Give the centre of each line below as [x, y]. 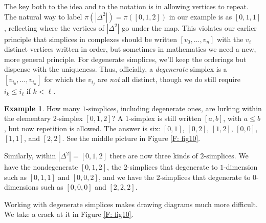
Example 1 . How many [42, 108]
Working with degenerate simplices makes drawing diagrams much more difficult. [131, 204]
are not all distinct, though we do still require [169, 79]
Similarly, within [30, 156]
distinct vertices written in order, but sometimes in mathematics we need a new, [130, 49]
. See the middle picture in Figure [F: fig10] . [131, 138]
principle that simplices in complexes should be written [91, 39]
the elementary [28, 118]
